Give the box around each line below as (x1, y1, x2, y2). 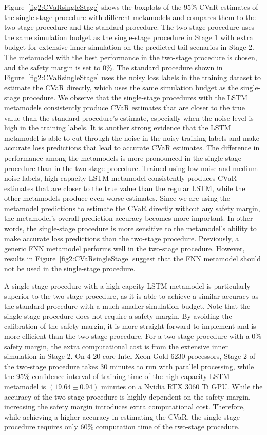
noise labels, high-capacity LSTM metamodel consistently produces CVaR (4, 173, 237, 183)
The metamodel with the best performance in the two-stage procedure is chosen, (4, 51, 257, 62)
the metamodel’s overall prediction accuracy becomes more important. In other (4, 213, 253, 223)
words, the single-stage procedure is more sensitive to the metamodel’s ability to (4, 223, 257, 234)
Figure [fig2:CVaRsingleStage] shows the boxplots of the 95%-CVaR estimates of (4, 2, 258, 12)
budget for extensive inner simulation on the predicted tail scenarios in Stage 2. (4, 42, 254, 52)
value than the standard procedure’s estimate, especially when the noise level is (4, 112, 254, 123)
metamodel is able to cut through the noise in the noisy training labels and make (4, 132, 259, 143)
